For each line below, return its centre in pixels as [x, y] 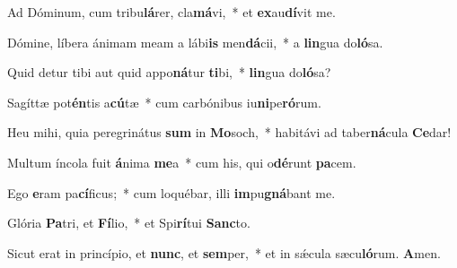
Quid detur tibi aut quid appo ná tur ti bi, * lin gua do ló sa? [169, 72]
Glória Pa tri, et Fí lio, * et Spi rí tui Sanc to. [129, 223]
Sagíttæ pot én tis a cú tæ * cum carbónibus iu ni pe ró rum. [164, 102]
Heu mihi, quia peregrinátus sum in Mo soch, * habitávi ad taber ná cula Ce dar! [229, 132]
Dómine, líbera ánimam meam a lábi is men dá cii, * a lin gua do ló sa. [195, 42]
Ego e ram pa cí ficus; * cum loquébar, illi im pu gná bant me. [171, 192]
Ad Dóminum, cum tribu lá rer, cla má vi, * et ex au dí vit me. [171, 12]
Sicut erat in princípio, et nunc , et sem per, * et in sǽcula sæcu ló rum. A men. [224, 252]
